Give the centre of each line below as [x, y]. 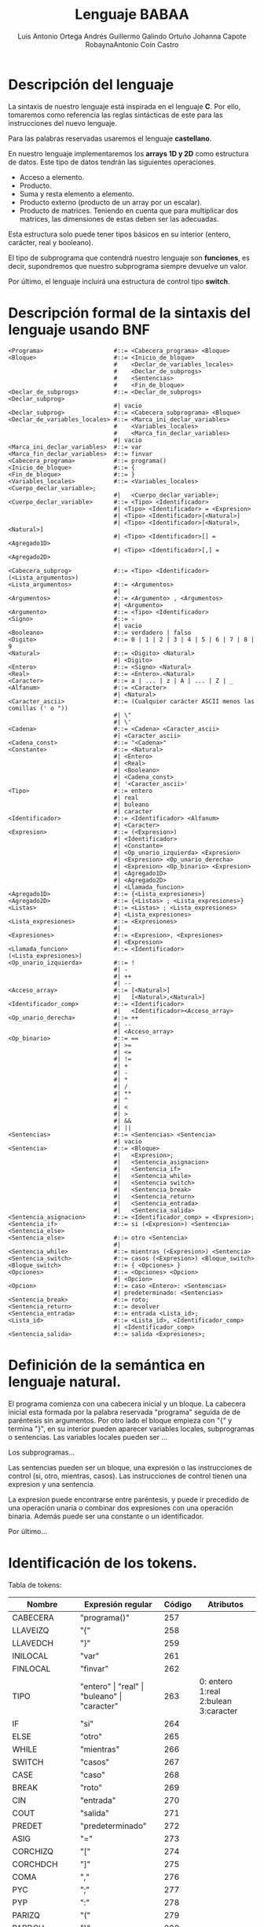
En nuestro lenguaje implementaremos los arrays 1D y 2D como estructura [128, 153]
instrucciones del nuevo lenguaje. [63, 123]
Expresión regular [118, 1604]
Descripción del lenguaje [91, 84]
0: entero [216, 1681]
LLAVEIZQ [31, 1630]
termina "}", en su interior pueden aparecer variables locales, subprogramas [132, 1429]
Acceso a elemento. [52, 177]
